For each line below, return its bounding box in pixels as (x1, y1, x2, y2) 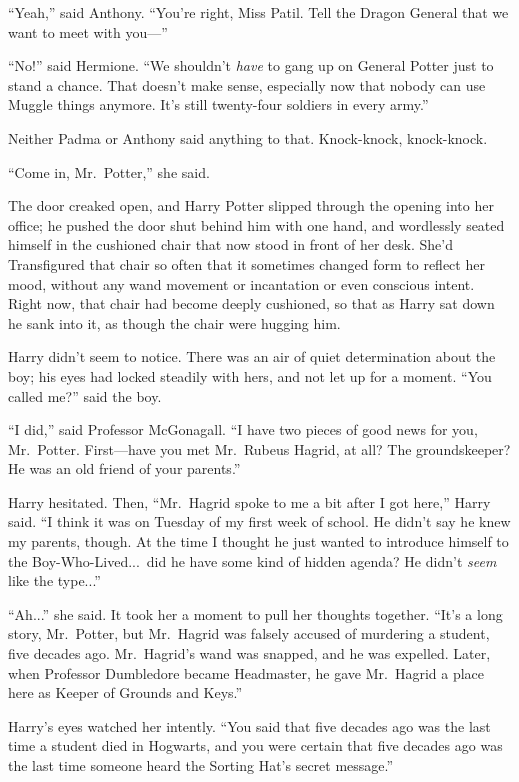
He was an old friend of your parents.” (8, 458, 241, 479)
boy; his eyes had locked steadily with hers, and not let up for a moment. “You (8, 365, 492, 386)
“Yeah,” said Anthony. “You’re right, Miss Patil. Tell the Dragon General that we (8, 2, 509, 22)
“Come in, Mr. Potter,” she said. (8, 161, 210, 182)
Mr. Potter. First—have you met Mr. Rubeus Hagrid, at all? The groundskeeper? (8, 438, 511, 459)
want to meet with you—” (8, 21, 168, 42)
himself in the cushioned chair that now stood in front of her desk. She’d (8, 234, 453, 255)
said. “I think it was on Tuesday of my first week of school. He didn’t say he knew (8, 511, 511, 532)
